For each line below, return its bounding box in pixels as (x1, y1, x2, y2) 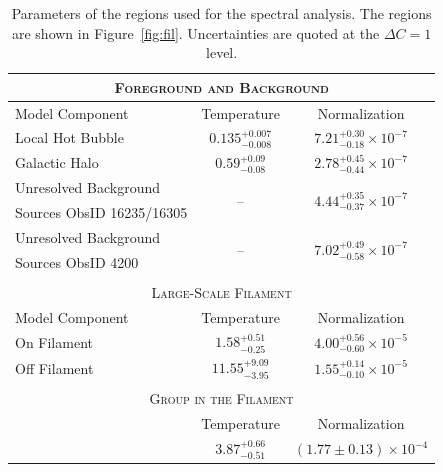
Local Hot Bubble (15, 127, 124, 148)
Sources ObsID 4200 (15, 251, 139, 272)
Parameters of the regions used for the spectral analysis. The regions (11, 3, 432, 23)
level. (206, 42, 238, 63)
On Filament (15, 331, 93, 352)
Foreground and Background (114, 76, 329, 97)
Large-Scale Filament (151, 281, 292, 302)
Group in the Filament (149, 388, 294, 409)
